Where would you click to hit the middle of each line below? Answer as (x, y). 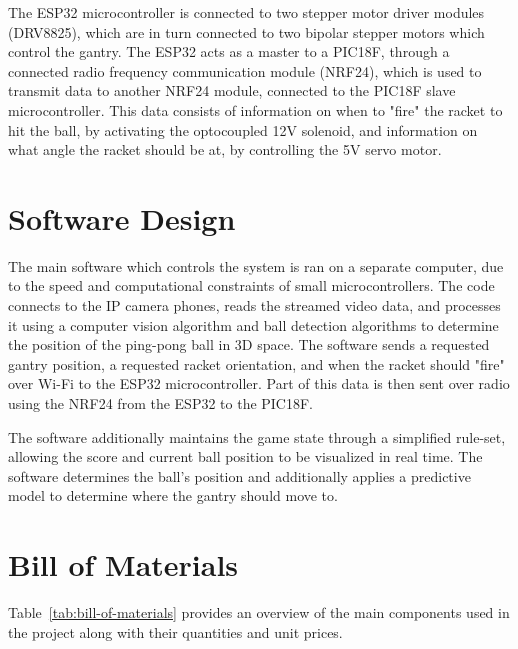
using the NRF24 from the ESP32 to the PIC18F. (161, 403)
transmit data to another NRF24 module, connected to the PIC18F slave (232, 90)
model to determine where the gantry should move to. (173, 495)
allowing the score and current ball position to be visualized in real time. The (245, 456)
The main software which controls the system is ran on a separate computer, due (256, 265)
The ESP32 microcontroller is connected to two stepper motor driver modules (246, 12)
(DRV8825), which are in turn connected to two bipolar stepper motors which (246, 31)
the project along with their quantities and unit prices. (175, 631)
